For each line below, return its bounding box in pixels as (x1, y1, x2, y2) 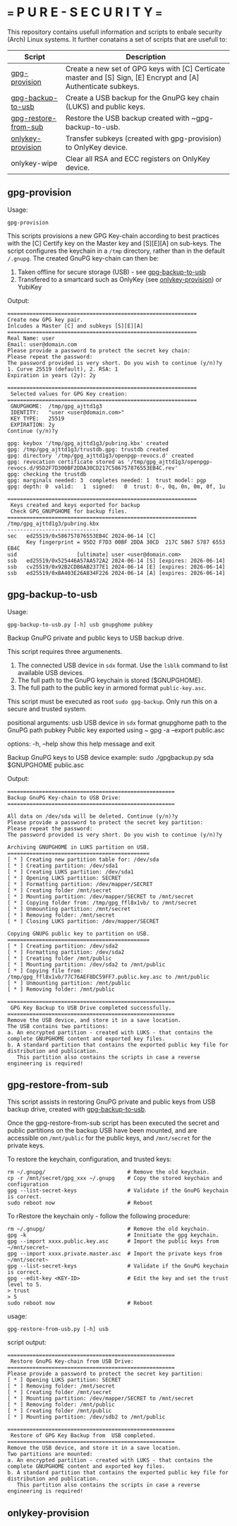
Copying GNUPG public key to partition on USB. (7, 930, 150, 937)
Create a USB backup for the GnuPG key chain (65, 93, 219, 102)
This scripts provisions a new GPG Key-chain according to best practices (7, 231, 220, 240)
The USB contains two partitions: (7, 1023, 109, 1030)
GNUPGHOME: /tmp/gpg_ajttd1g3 (10, 403, 102, 410)
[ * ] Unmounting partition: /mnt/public (7, 979, 131, 986)
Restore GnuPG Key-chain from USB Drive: (10, 1358, 134, 1365)
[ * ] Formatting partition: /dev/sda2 (7, 948, 125, 955)
